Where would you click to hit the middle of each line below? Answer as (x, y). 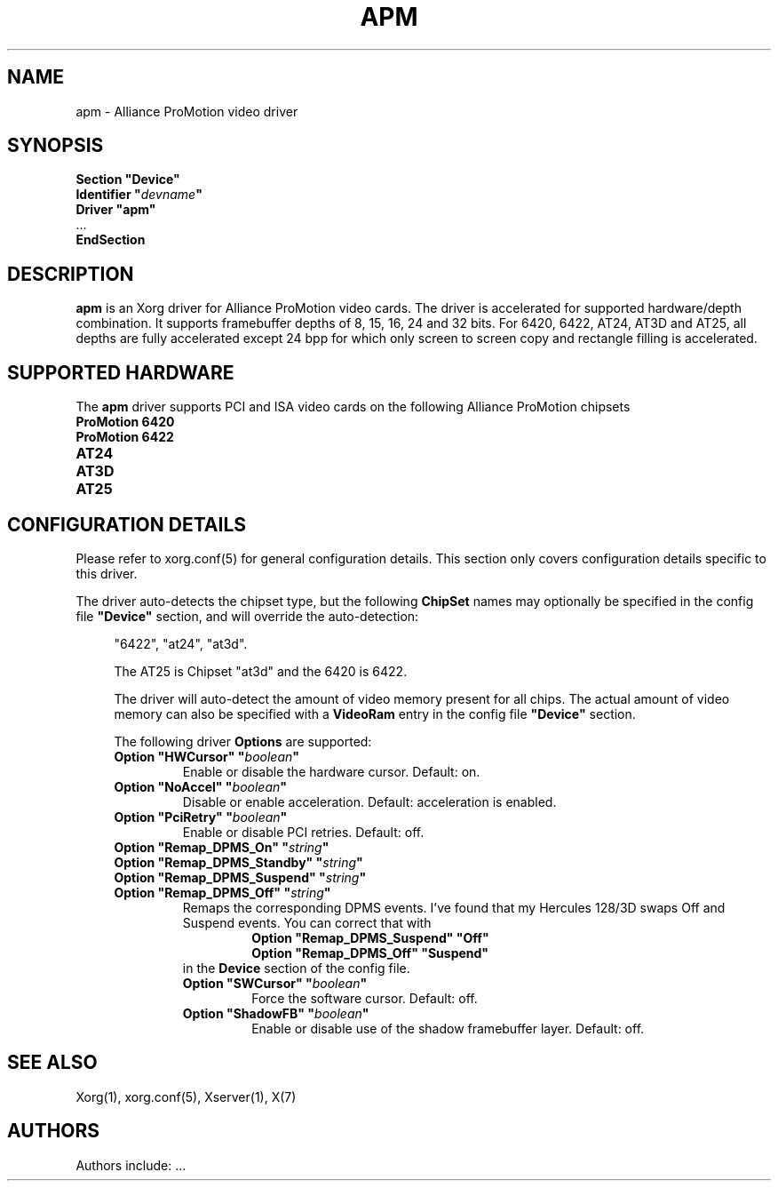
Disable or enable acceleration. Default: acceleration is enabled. (369, 801)
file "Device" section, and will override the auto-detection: (247, 616)
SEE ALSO (52, 1063)
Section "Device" (128, 179)
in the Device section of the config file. (296, 968)
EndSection (111, 240)
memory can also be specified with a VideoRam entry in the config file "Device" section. (375, 714)
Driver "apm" (116, 210)
